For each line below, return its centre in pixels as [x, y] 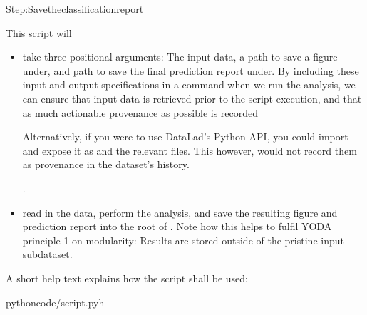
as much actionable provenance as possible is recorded [140, 112]
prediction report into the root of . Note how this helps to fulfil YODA [177, 226]
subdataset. [47, 254]
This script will [39, 32]
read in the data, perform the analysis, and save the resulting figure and [180, 212]
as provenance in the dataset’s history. [106, 164]
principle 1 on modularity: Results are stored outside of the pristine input [183, 240]
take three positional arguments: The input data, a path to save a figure [180, 57]
